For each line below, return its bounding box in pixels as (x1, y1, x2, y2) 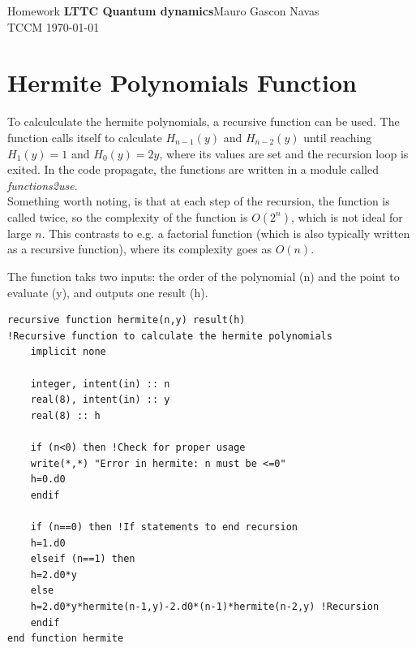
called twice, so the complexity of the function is (7, 208, 248, 225)
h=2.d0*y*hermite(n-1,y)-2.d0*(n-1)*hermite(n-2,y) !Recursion (30, 600, 380, 612)
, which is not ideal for (290, 208, 403, 225)
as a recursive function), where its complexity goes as (7, 240, 272, 257)
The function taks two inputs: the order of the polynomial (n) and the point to (7, 268, 400, 285)
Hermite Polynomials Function (7, 66, 358, 99)
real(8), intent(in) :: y (30, 394, 170, 406)
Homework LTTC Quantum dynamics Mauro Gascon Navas (7, 2, 320, 19)
